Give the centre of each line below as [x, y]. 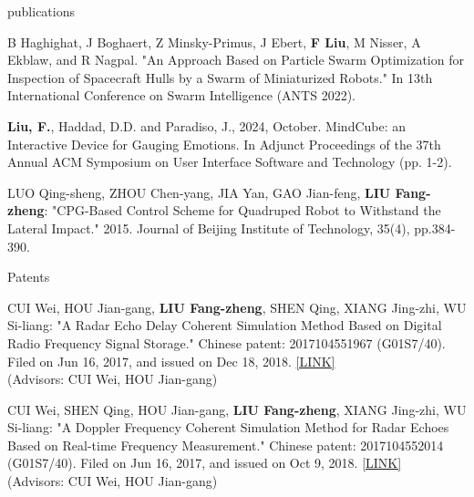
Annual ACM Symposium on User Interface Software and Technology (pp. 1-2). [230, 162]
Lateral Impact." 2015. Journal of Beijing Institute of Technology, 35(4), [209, 228]
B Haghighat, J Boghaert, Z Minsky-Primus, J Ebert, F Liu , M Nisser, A [214, 41]
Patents [29, 277]
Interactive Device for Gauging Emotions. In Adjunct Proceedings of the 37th [224, 144]
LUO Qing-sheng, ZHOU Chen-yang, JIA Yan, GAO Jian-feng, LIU [199, 192]
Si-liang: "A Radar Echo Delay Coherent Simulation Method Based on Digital [225, 325]
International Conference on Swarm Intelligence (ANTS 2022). [182, 95]
